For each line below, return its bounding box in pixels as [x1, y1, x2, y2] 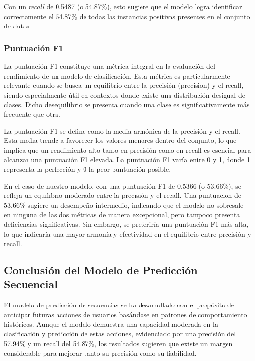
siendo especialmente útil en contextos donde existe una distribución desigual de [4, 89, 245, 100]
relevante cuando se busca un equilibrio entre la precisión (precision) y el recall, [4, 80, 244, 90]
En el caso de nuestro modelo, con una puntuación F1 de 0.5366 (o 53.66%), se [4, 180, 241, 191]
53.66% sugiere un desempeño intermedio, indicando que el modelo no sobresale [4, 199, 244, 210]
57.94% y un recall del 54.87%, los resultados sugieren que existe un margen [4, 338, 233, 348]
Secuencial [4, 277, 57, 292]
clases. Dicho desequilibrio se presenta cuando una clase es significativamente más [4, 99, 250, 110]
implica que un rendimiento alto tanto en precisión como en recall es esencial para [4, 144, 251, 155]
